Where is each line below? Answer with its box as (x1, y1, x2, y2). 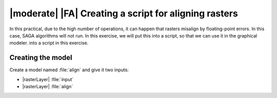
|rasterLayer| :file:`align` (22, 84, 73, 90)
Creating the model (9, 53, 72, 62)
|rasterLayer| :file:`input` (22, 76, 74, 82)
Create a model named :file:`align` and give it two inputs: (9, 67, 129, 73)
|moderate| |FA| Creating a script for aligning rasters (9, 8, 238, 19)
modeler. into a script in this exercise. (9, 40, 89, 46)
